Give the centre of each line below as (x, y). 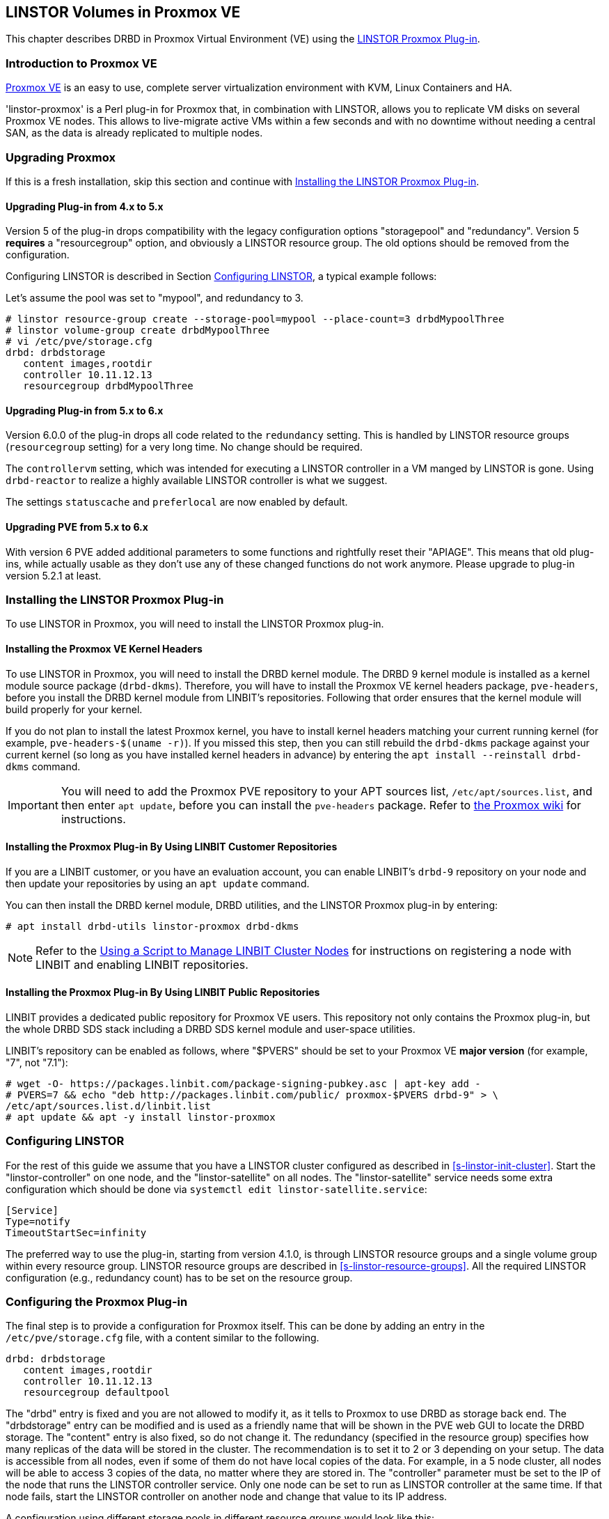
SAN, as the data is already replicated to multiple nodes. (134, 133)
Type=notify (38, 1221)
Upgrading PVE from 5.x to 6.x (77, 527)
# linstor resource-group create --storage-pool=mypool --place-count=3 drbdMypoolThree (255, 319)
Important (33, 805)
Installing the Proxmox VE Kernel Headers (104, 648)
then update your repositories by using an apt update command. (158, 883)
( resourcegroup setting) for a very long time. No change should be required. (184, 447)
